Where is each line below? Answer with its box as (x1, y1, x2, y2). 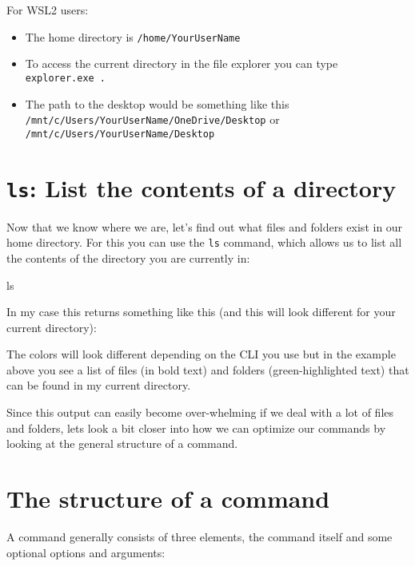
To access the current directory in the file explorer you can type (25, 55, 338, 72)
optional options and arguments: (6, 544, 166, 560)
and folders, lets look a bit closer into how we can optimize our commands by (6, 419, 386, 436)
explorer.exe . (25, 72, 106, 84)
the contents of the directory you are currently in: (6, 249, 250, 266)
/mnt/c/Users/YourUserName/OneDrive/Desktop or (25, 111, 280, 128)
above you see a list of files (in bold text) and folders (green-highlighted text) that (6, 361, 409, 378)
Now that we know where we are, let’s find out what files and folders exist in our (6, 218, 403, 235)
